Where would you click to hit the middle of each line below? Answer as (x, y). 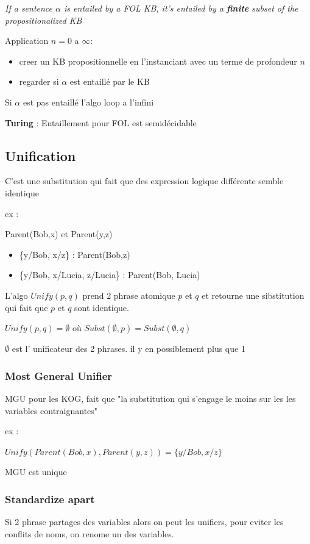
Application (27, 41)
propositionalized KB (44, 20)
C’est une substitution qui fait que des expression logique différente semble (144, 181)
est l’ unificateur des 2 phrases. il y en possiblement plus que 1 (129, 349)
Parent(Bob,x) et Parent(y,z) (59, 234)
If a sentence (29, 8)
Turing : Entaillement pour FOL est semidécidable (101, 122)
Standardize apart (50, 499)
